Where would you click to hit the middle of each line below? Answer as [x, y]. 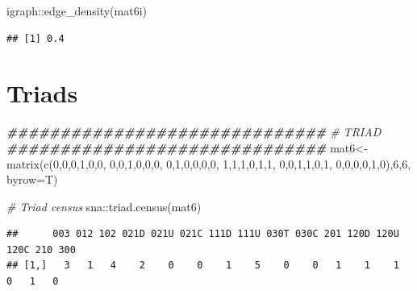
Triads [42, 93]
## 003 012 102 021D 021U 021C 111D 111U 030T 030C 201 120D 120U [203, 234]
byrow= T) [32, 179]
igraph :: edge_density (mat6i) [77, 10]
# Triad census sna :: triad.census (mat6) [104, 206]
